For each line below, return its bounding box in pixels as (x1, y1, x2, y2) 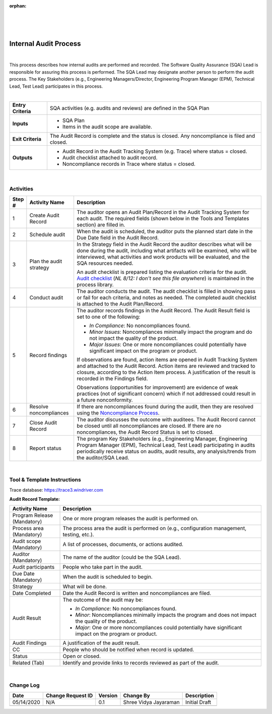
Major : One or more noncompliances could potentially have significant (75, 624, 242, 631)
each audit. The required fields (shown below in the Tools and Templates (77, 215, 249, 222)
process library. (77, 281, 114, 288)
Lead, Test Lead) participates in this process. (9, 83, 103, 89)
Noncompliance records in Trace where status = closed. (62, 160, 196, 167)
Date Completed (12, 590, 51, 597)
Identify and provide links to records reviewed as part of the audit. (62, 660, 219, 667)
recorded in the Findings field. (77, 375, 148, 382)
